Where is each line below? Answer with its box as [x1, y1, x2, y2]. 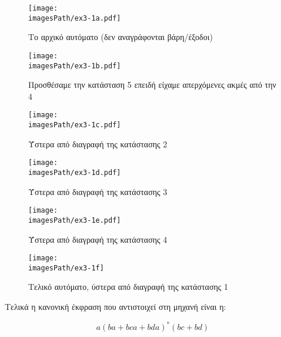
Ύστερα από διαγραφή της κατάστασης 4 [28, 233, 168, 245]
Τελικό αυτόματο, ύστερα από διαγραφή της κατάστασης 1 [28, 280, 228, 293]
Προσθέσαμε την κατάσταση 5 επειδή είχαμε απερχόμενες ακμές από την [28, 78, 276, 91]
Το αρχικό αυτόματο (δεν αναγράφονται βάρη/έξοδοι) [28, 31, 213, 43]
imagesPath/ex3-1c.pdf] [28, 121, 121, 130]
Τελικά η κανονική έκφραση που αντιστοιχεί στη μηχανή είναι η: [5, 300, 226, 313]
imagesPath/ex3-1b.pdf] [28, 61, 121, 70]
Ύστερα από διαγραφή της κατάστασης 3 [28, 185, 168, 197]
